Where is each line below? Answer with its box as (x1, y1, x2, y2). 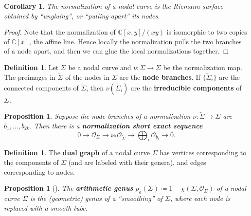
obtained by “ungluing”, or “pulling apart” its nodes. (4, 10, 160, 20)
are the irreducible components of (130, 82, 242, 92)
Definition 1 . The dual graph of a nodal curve (4, 147, 150, 158)
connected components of (4, 82, 79, 92)
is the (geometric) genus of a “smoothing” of (30, 193, 162, 203)
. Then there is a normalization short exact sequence (29, 121, 203, 130)
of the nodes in (65, 72, 110, 82)
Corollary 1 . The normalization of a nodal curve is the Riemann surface (4, 1, 223, 11)
